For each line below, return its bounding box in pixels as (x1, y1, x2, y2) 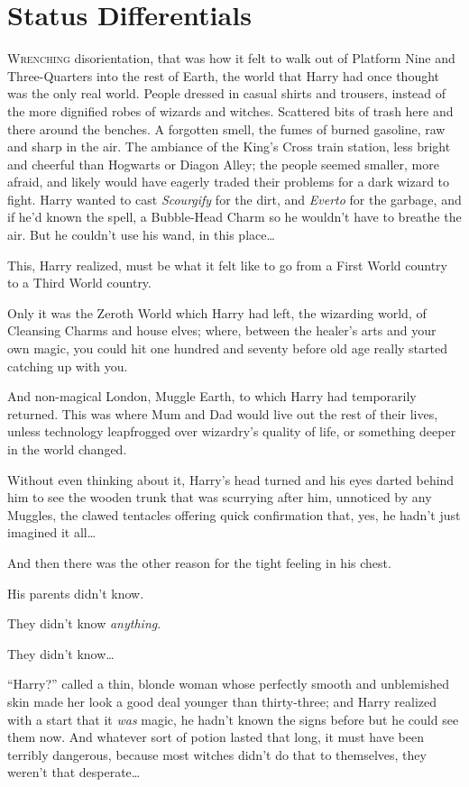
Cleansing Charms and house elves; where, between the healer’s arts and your (7, 321, 437, 340)
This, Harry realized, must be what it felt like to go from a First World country (7, 255, 447, 274)
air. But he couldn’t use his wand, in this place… (7, 225, 275, 244)
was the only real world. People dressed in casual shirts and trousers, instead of (7, 84, 446, 103)
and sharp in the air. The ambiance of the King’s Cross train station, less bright (7, 137, 451, 156)
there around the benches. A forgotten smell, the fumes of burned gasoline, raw (7, 119, 446, 138)
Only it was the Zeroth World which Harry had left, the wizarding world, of (7, 303, 427, 322)
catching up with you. (7, 356, 128, 375)
